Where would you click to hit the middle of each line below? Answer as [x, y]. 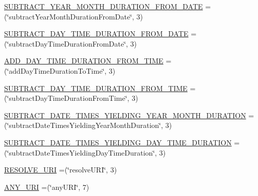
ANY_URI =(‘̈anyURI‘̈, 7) [47, 187]
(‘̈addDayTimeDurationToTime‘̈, [56, 70]
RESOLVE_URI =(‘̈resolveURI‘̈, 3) [61, 170]
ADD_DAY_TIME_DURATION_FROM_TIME [84, 61]
